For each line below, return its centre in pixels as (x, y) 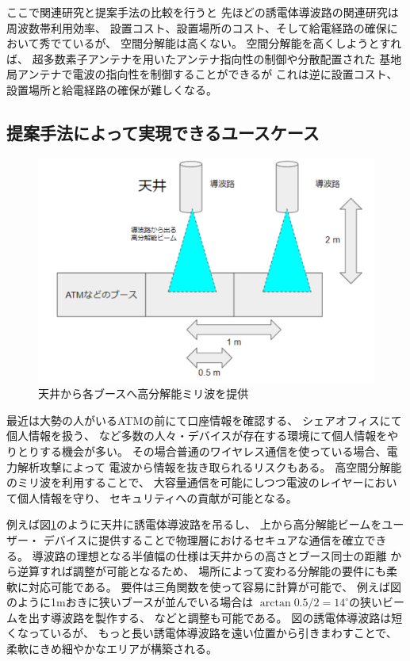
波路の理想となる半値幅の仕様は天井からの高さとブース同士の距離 (215, 555)
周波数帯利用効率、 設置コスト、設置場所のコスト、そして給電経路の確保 (197, 27)
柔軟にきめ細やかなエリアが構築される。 (112, 649)
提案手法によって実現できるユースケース (163, 132)
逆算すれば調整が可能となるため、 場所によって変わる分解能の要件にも (202, 571)
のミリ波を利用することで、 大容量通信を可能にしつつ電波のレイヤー (185, 482)
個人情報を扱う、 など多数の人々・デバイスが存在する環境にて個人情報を (197, 436)
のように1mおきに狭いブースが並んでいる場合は (130, 602)
